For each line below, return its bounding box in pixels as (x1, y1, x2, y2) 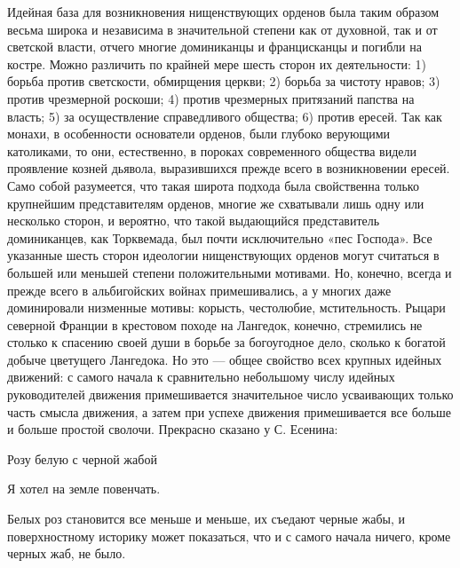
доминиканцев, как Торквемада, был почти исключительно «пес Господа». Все (7, 228, 432, 247)
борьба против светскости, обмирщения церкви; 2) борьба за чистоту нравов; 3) (7, 72, 440, 91)
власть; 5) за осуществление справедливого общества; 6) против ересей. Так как (7, 106, 442, 125)
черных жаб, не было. (7, 544, 126, 563)
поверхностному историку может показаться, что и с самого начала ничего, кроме (7, 526, 451, 545)
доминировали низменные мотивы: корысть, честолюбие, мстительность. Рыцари (7, 298, 446, 317)
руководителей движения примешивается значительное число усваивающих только (7, 385, 454, 404)
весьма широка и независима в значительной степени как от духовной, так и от (7, 20, 438, 38)
